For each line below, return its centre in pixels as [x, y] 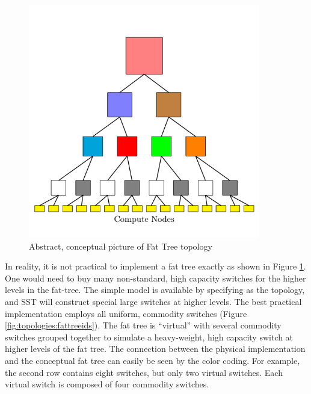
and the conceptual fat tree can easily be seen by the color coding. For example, [152, 361]
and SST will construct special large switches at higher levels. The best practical [153, 302]
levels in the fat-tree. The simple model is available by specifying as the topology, [155, 290]
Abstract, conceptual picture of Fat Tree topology [121, 246]
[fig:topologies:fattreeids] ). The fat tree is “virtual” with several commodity [143, 325]
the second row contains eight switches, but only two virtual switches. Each [144, 372]
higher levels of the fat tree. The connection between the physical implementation [155, 349]
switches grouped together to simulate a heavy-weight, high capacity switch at [149, 337]
